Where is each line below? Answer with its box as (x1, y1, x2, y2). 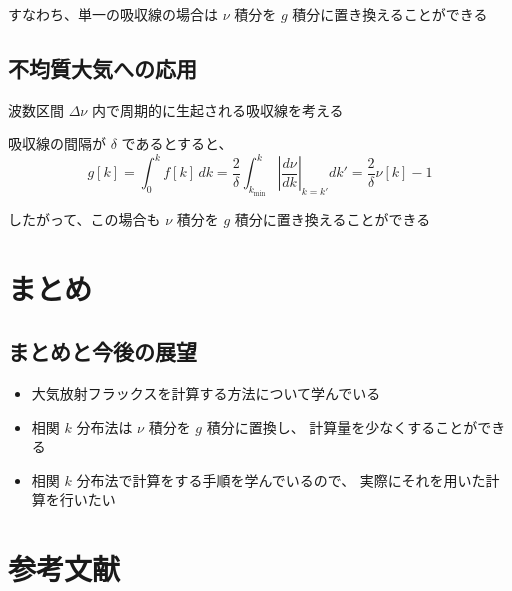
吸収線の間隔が (8, 133, 106, 154)
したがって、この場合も (8, 208, 161, 229)
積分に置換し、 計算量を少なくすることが (206, 416, 478, 437)
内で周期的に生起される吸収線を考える (91, 99, 344, 120)
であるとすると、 (121, 133, 233, 154)
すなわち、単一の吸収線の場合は (8, 4, 218, 24)
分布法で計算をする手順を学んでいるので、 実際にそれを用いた (76, 469, 486, 490)
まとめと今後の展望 (8, 336, 197, 367)
